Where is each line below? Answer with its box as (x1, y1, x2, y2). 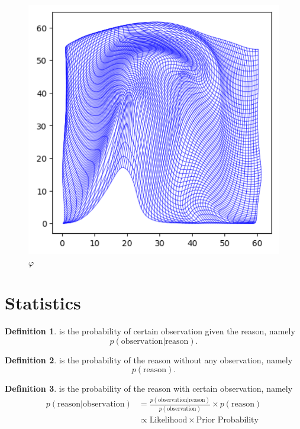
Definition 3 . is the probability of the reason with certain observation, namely (5, 382, 293, 395)
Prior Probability (196, 415, 259, 424)
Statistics (5, 291, 81, 315)
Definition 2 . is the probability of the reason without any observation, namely (5, 353, 293, 366)
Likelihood (149, 415, 188, 424)
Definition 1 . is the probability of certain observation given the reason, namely (5, 325, 295, 337)
